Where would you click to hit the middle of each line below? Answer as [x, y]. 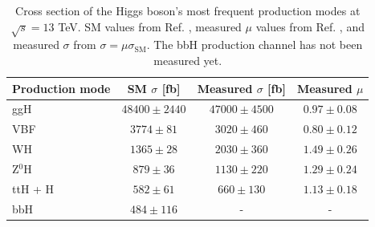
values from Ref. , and [310, 26]
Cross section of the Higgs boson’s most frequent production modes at [188, 10]
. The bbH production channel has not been [255, 45]
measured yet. [188, 60]
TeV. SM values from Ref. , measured [150, 26]
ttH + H [33, 188]
